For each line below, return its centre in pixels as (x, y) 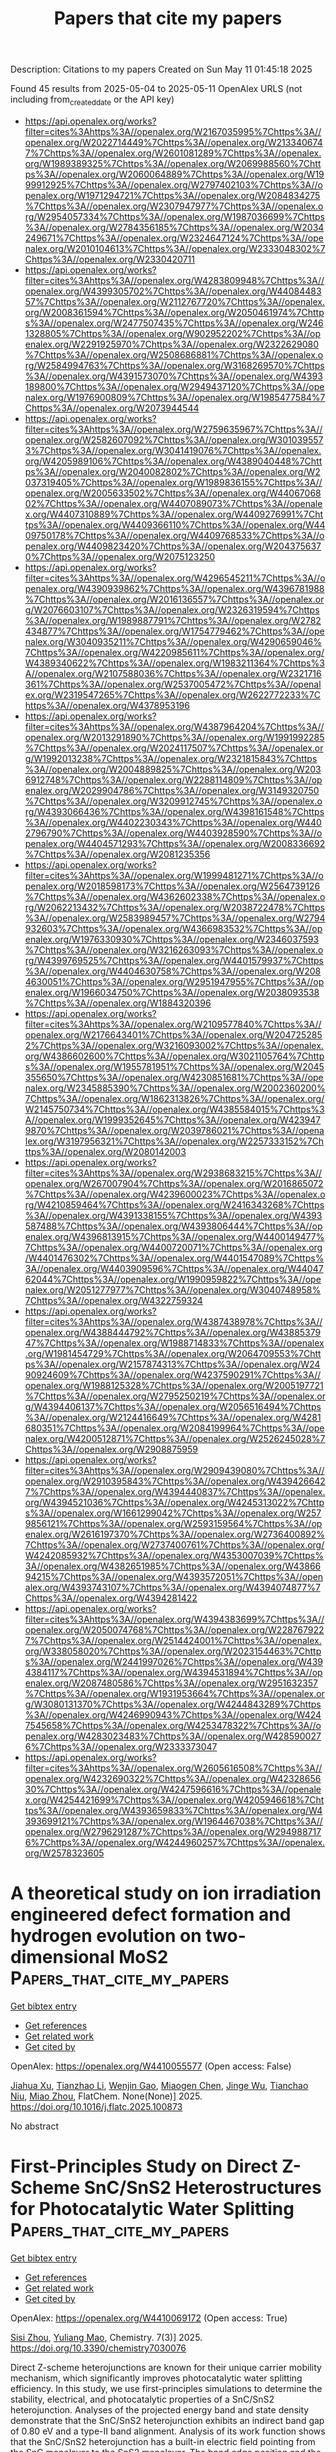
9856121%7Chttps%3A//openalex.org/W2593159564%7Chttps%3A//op (173, 1523)
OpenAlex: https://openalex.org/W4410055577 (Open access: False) (151, 2066)
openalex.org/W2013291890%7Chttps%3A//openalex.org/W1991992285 (174, 737)
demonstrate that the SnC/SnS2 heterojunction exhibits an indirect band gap (167, 2420)
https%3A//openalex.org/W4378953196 (107, 705)
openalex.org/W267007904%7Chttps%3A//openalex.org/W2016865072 (174, 1183)
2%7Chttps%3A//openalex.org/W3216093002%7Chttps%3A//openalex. (174, 1045)
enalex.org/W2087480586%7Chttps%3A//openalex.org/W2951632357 (171, 1683)
